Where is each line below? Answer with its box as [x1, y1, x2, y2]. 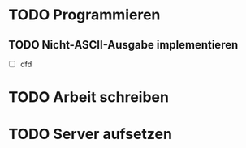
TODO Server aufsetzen [8, 125, 173, 143]
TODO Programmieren [8, 6, 161, 24]
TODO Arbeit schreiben [8, 88, 169, 107]
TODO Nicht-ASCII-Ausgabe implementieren [8, 38, 239, 52]
